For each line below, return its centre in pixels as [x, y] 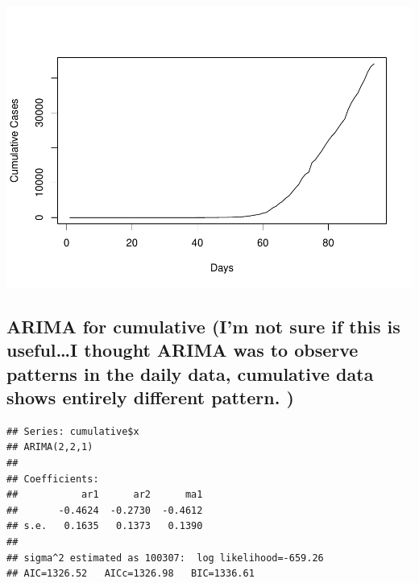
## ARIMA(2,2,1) [50, 447]
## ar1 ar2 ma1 [105, 495]
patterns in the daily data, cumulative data [190, 373]
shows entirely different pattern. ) [150, 397]
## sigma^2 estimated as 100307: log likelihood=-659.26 [165, 558]
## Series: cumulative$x [73, 431]
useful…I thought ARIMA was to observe [183, 350]
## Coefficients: [53, 479]
